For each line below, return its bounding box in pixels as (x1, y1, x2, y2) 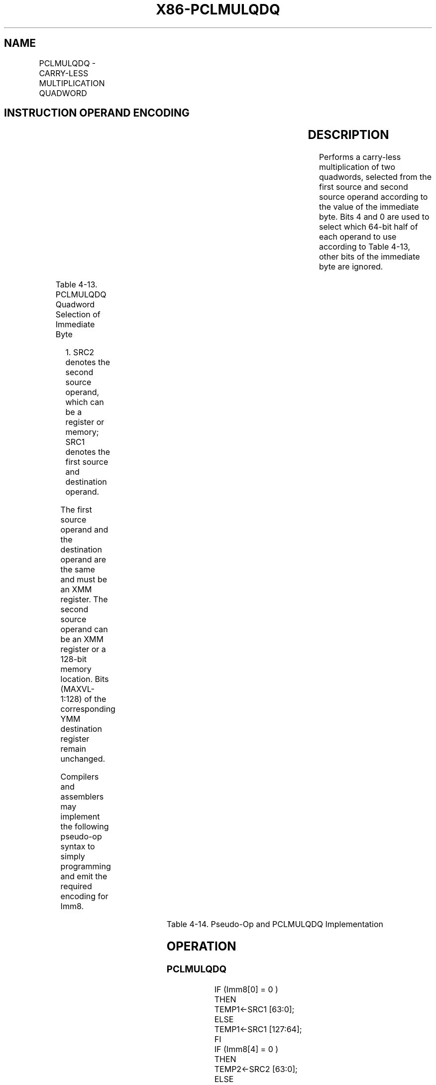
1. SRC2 (65, 347, 95, 358)
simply (60, 851, 85, 862)
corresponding (60, 704, 115, 714)
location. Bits (60, 674, 109, 684)
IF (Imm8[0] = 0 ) (214, 984, 278, 994)
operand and (60, 525, 109, 535)
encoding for (60, 891, 109, 902)
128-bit (60, 654, 87, 665)
